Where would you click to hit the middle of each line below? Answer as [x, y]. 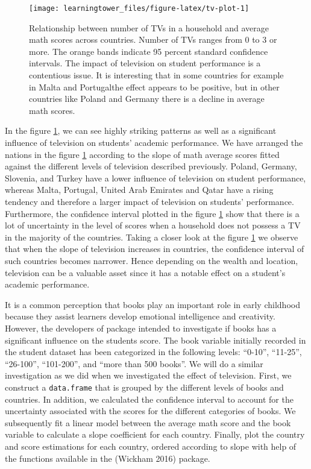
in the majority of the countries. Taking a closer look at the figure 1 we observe [152, 237]
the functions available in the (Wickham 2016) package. [108, 458]
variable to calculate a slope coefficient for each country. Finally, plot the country [155, 434]
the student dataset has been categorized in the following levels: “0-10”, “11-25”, [153, 352]
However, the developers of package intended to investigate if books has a [141, 328]
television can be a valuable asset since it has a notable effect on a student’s [145, 272]
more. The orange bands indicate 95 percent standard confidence [149, 51]
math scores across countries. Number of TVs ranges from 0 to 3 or [153, 39]
